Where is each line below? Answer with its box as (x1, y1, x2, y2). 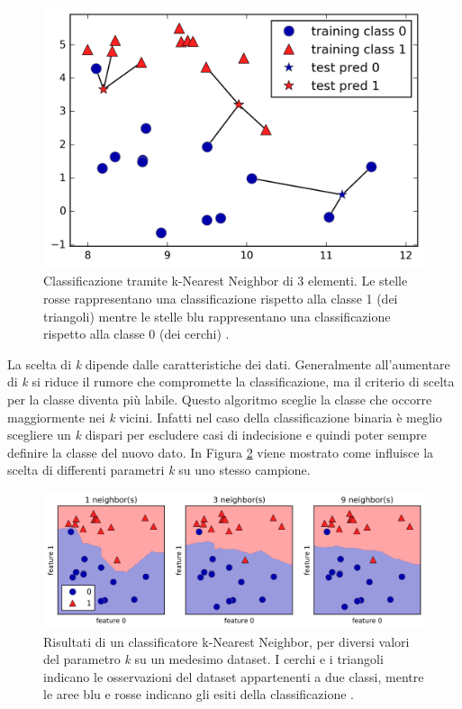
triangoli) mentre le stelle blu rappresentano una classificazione (43, 306, 391, 325)
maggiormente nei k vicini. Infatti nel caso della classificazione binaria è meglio (7, 407, 442, 426)
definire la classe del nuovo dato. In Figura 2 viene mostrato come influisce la (7, 442, 434, 461)
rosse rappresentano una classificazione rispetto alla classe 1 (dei (43, 289, 398, 308)
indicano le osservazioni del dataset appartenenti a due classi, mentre (43, 667, 424, 686)
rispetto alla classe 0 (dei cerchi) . (43, 324, 230, 343)
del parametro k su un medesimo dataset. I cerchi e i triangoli (43, 650, 384, 668)
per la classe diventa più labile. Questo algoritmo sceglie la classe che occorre (7, 390, 432, 408)
